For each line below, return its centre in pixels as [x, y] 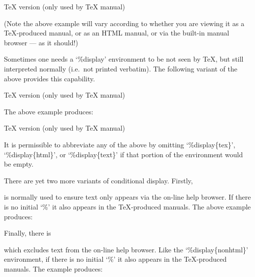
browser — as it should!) [41, 42]
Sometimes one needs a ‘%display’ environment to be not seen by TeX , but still [124, 59]
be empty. [19, 164]
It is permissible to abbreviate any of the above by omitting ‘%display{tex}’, [120, 144]
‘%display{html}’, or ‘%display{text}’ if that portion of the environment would [124, 154]
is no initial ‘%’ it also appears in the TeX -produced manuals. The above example [127, 206]
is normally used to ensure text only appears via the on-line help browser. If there [127, 197]
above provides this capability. [49, 78]
